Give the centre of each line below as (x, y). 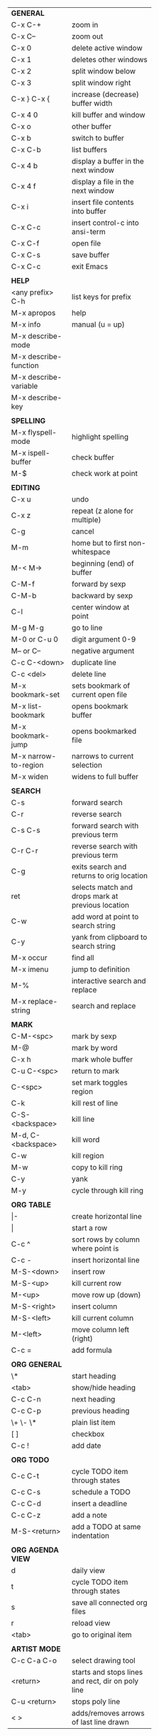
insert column (94, 1306)
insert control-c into (105, 223)
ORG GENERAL (37, 1364)
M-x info (26, 324)
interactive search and (109, 981)
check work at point (104, 473)
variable (24, 386)
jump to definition (101, 969)
